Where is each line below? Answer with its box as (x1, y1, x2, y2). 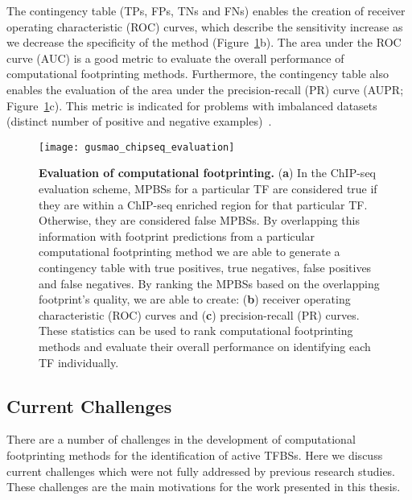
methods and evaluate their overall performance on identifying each (39, 337, 371, 354)
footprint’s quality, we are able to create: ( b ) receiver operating (39, 291, 351, 308)
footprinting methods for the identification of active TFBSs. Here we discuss (6, 446, 383, 463)
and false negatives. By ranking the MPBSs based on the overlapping (39, 275, 380, 291)
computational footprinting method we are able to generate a (39, 243, 340, 260)
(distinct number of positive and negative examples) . (6, 113, 272, 130)
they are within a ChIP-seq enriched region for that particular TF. (39, 196, 368, 213)
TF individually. (39, 353, 119, 370)
